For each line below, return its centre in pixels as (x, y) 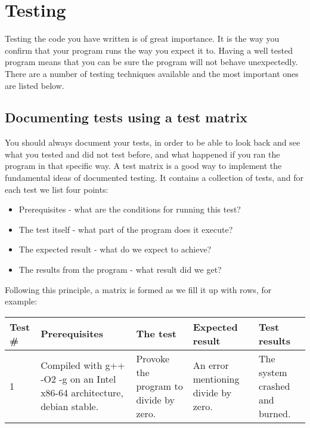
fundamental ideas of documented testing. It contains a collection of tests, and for (154, 178)
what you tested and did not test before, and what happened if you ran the (142, 154)
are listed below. (35, 85)
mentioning (216, 379)
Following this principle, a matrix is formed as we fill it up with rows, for (138, 289)
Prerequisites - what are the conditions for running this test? (130, 209)
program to (159, 386)
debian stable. (70, 407)
